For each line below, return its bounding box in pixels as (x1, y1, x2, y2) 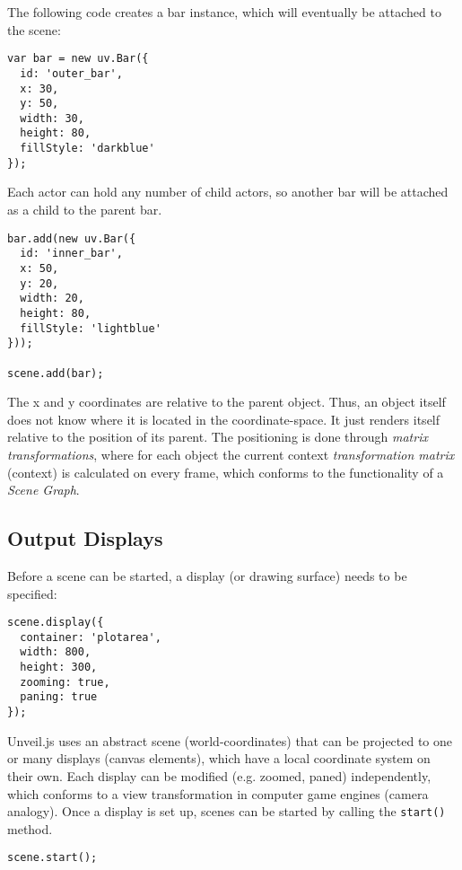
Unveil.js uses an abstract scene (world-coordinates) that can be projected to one (7, 731, 453, 750)
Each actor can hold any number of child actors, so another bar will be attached (7, 182, 449, 201)
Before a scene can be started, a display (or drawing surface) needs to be (7, 566, 407, 584)
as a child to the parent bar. (7, 200, 162, 219)
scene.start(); (7, 851, 98, 865)
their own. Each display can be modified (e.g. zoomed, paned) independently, (7, 766, 431, 785)
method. (7, 819, 53, 838)
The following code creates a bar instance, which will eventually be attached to (7, 3, 441, 21)
